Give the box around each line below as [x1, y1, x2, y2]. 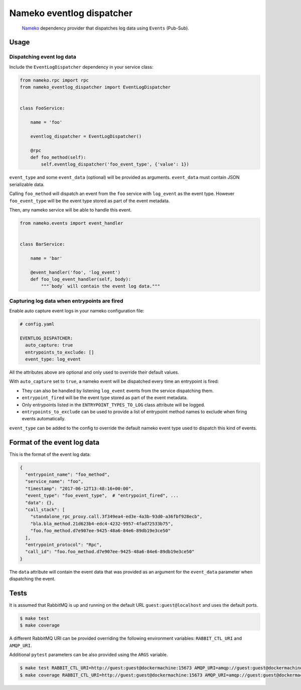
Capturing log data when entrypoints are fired [9, 297, 123, 304]
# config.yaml [20, 321, 55, 327]
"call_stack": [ [25, 507, 65, 512]
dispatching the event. [9, 576, 56, 582]
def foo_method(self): [30, 154, 86, 160]
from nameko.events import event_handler [20, 220, 123, 226]
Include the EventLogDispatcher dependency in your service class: [9, 64, 154, 70]
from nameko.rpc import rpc [20, 77, 89, 83]
